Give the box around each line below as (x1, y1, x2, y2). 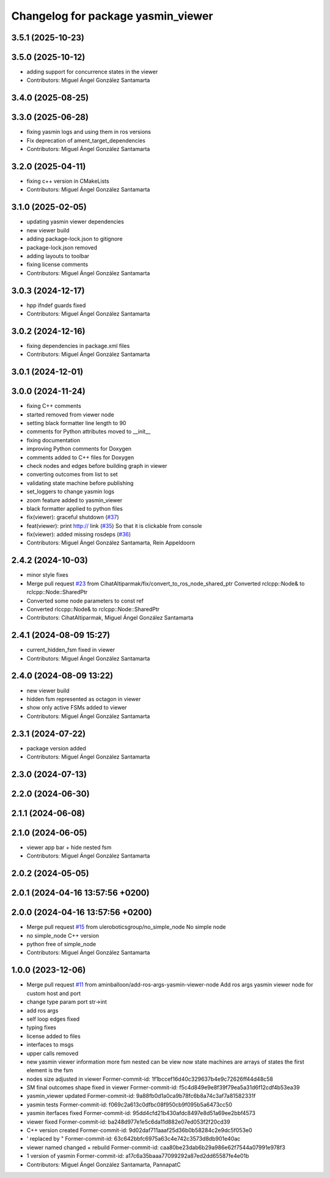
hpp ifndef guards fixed (26, 302, 86, 309)
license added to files (26, 1032, 81, 1040)
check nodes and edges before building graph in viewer (26, 462, 167, 469)
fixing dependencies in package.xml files (26, 342, 130, 349)
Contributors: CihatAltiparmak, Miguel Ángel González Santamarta (26, 614, 194, 621)
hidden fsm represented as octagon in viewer (26, 695, 141, 703)
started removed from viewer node (26, 410, 114, 418)
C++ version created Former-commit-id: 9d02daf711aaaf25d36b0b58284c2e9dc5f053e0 (26, 1127, 253, 1134)
